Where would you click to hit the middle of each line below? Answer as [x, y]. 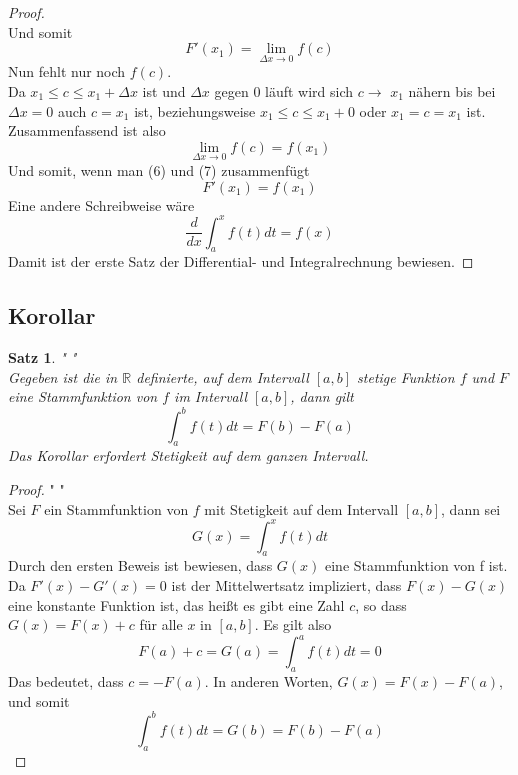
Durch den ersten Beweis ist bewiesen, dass [140, 565]
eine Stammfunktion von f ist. [416, 565]
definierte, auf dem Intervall [222, 376]
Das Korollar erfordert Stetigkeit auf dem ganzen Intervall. [188, 455]
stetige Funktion [406, 376]
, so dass [381, 604]
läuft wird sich [309, 91]
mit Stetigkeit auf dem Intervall [301, 508]
